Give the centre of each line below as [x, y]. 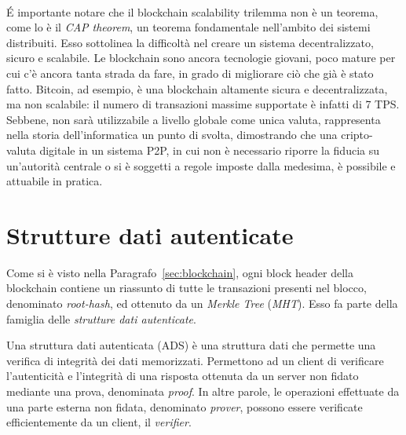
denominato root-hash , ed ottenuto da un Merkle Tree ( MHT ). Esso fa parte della [202, 303]
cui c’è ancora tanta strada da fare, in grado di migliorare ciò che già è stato [190, 73]
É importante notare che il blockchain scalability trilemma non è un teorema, [192, 11]
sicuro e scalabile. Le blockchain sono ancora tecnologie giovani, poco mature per [201, 58]
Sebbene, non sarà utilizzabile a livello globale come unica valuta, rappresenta [194, 119]
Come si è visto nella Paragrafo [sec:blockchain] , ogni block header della [180, 272]
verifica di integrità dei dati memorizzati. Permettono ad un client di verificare [195, 360]
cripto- [357, 135]
